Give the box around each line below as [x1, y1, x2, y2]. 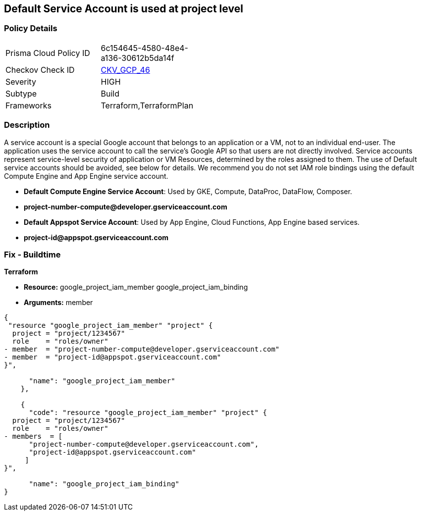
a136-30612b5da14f [101, 52, 174, 63]
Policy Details [4, 23, 57, 34]
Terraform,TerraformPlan [101, 100, 194, 110]
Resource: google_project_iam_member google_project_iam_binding [24, 283, 248, 292]
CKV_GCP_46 [101, 64, 150, 75]
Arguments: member [24, 298, 93, 307]
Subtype [5, 88, 37, 99]
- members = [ [4, 432, 63, 441]
